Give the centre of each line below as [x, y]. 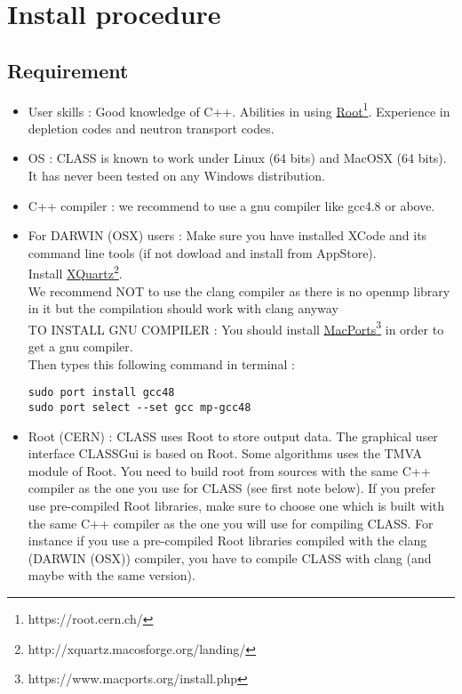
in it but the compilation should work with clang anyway [183, 308]
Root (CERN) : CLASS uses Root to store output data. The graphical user [233, 436]
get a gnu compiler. [80, 347]
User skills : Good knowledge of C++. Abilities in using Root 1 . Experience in [239, 109]
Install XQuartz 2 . [75, 272]
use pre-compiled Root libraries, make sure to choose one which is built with [236, 505]
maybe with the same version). [112, 575]
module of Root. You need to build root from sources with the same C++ [229, 470]
